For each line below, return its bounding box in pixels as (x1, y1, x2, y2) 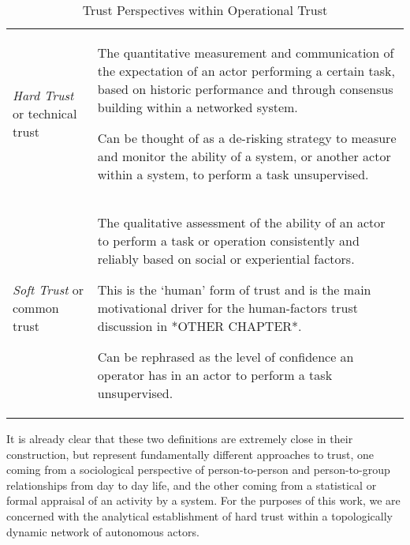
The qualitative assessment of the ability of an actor (97, 213, 386, 231)
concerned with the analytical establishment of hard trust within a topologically (6, 507, 393, 524)
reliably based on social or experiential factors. (97, 250, 355, 268)
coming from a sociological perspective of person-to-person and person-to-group (6, 461, 390, 478)
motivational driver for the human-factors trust (97, 299, 359, 317)
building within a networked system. (97, 98, 298, 116)
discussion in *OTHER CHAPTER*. (97, 317, 302, 335)
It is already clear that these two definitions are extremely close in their (6, 430, 353, 446)
